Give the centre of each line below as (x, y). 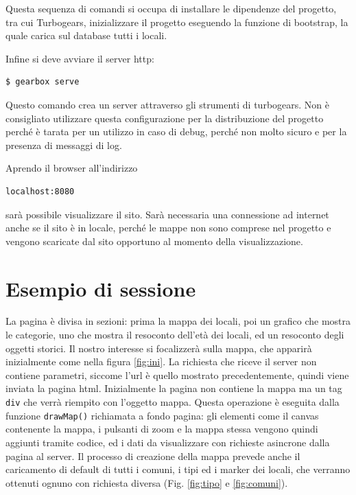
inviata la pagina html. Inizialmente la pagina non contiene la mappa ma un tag (174, 388)
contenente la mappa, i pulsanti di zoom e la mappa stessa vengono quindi (162, 429)
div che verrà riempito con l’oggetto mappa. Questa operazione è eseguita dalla (173, 402)
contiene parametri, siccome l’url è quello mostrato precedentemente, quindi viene (177, 375)
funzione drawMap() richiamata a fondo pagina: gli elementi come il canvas (162, 415)
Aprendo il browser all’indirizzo (72, 168)
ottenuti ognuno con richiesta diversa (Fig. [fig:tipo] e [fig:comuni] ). (147, 482)
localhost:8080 (40, 191)
